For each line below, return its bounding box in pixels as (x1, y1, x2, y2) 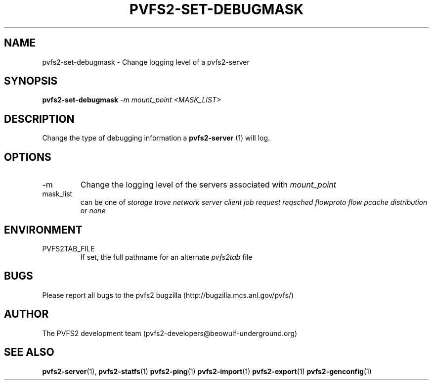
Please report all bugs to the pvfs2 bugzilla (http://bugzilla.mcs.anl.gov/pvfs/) (42, 290, 294, 299)
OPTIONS (4, 150, 51, 163)
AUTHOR (4, 308, 49, 321)
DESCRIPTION (4, 112, 75, 125)
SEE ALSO (4, 346, 54, 359)
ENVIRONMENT (4, 223, 83, 236)
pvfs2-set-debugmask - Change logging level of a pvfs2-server (42, 57, 250, 66)
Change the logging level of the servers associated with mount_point (80, 180, 337, 190)
